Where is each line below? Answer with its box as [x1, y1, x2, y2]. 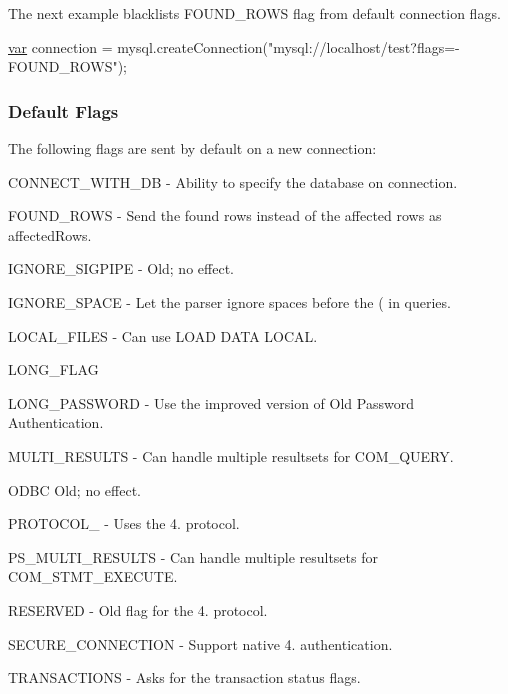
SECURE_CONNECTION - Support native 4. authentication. [8, 633, 393, 654]
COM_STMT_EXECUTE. [8, 566, 178, 587]
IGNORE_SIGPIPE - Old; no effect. [8, 258, 234, 279]
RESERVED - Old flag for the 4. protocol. [8, 599, 268, 620]
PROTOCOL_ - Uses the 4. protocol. [8, 513, 240, 534]
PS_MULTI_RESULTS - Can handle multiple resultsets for [8, 546, 378, 567]
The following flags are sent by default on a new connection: [8, 138, 377, 158]
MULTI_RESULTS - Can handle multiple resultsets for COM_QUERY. [8, 445, 454, 466]
